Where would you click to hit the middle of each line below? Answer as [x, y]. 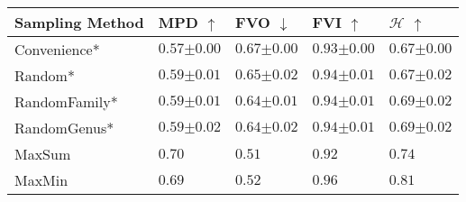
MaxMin [41, 180]
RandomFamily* [66, 101]
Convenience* [57, 49]
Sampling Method [79, 22]
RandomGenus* [64, 128]
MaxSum [43, 154]
